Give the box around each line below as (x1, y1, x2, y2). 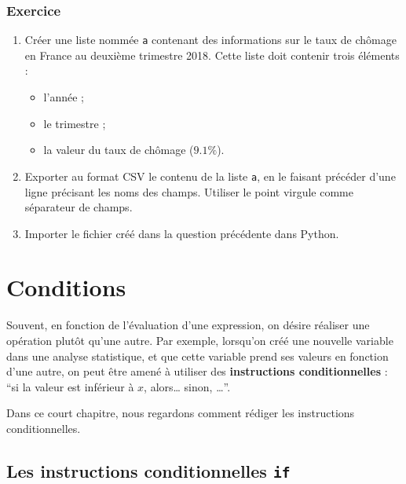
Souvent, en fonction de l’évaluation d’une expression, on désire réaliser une (6, 317, 370, 333)
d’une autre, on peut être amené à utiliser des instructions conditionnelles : (6, 363, 388, 379)
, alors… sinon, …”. (144, 378, 231, 394)
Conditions (6, 271, 126, 303)
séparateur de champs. (24, 199, 133, 215)
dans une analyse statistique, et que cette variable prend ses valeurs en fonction (6, 347, 389, 364)
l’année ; (43, 89, 84, 105)
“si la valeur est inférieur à (6, 378, 134, 394)
